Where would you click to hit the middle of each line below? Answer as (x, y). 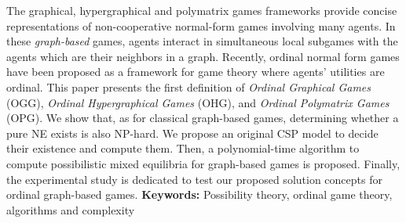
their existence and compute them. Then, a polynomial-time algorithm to (183, 148)
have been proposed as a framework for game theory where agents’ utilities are (196, 72)
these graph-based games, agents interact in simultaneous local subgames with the (202, 41)
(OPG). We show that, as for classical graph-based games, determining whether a (203, 118)
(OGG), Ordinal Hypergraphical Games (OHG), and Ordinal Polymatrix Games (198, 102)
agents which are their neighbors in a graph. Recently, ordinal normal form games (203, 56)
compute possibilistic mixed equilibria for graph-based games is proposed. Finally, (203, 163)
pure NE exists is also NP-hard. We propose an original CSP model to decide (192, 133)
